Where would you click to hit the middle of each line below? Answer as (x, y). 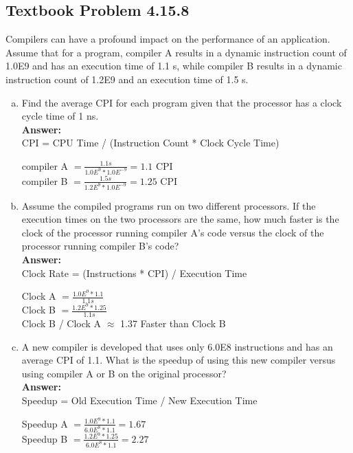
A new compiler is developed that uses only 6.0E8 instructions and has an (177, 346)
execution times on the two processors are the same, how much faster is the (180, 219)
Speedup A (45, 423)
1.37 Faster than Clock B (173, 323)
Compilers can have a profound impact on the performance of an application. (168, 39)
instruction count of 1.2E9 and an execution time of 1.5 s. (127, 79)
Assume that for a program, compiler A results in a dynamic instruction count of (176, 52)
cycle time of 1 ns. (60, 116)
